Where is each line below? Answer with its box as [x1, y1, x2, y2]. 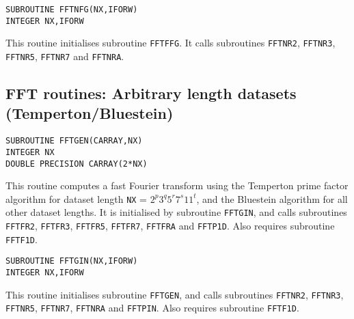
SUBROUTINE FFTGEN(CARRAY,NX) [5, 136, 143, 146]
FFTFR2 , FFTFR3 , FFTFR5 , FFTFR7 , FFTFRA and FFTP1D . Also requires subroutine [5, 219, 335, 233]
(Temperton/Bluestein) [5, 102, 174, 124]
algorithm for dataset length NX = [5, 191, 148, 206]
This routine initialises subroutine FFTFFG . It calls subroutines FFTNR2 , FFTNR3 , [5, 36, 336, 50]
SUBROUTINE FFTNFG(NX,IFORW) [5, 5, 138, 14]
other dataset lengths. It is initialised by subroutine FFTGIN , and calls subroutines [5, 205, 347, 219]
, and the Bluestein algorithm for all [196, 191, 348, 206]
